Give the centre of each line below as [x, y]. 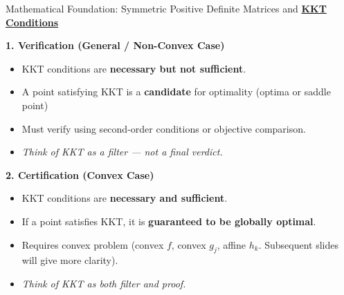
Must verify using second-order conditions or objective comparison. [164, 128]
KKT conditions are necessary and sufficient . [125, 198]
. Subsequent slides [299, 244]
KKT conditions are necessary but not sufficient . [134, 68]
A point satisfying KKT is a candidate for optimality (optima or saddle [176, 92]
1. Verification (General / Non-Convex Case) [115, 45]
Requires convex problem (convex [93, 244]
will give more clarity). [70, 260]
